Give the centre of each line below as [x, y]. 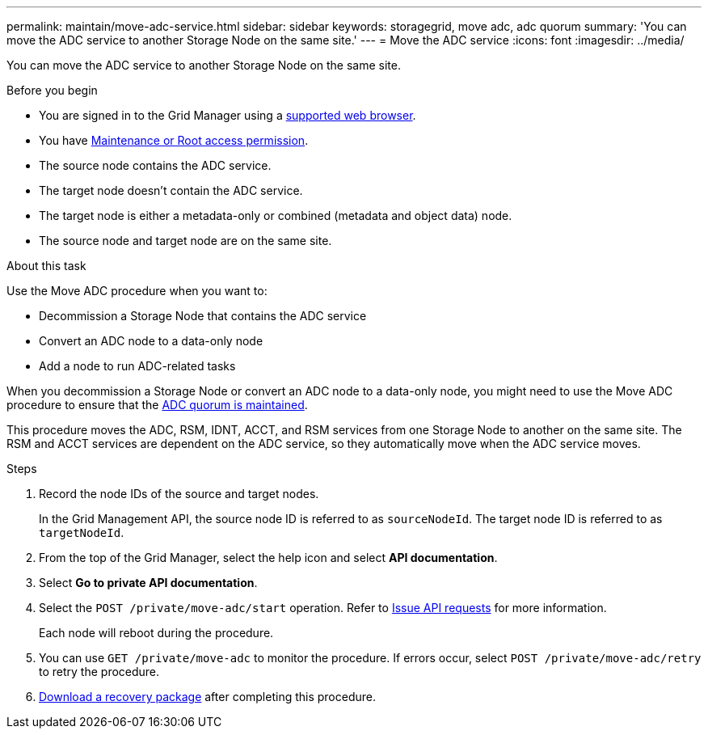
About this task [46, 266]
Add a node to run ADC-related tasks [137, 366]
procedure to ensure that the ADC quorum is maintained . [157, 405]
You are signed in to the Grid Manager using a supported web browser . [228, 115]
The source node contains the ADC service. [155, 165]
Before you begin [52, 90]
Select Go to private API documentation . [148, 583]
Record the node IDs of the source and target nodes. [179, 494]
